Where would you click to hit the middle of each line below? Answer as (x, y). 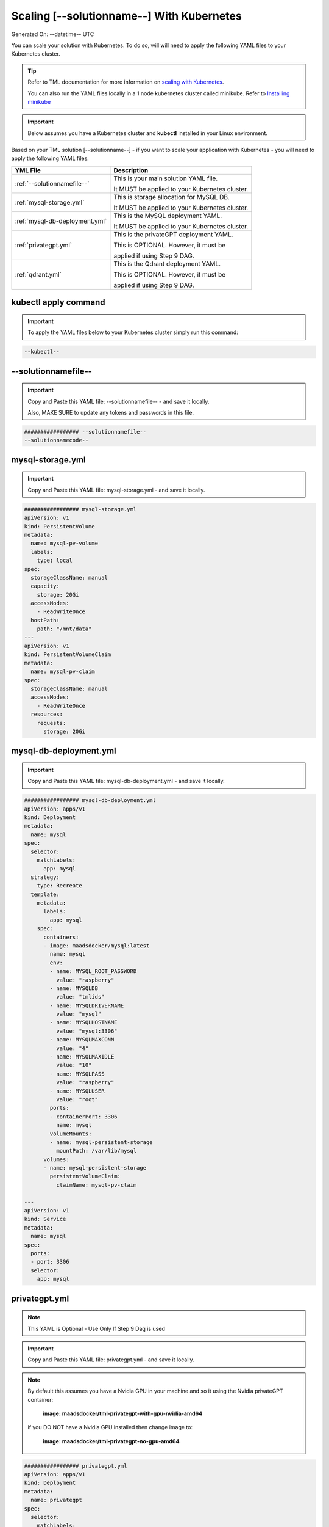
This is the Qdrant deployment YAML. (167, 264)
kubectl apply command (58, 302)
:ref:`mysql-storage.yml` (50, 202)
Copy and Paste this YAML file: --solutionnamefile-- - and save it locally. (119, 401)
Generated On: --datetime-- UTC (53, 34)
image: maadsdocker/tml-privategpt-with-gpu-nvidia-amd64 (123, 1413)
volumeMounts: (71, 1134)
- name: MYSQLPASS (77, 1074)
